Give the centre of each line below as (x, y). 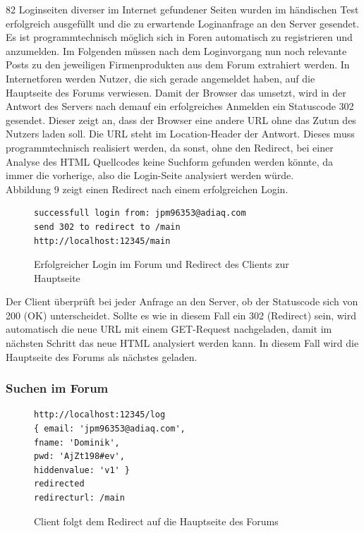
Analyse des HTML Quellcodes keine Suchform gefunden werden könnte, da (170, 161)
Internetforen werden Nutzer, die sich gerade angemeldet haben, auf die (160, 78)
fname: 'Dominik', (77, 442)
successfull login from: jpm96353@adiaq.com (140, 213)
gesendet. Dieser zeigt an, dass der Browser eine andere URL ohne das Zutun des (181, 120)
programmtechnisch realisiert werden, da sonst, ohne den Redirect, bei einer (170, 147)
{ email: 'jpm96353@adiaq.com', (110, 429)
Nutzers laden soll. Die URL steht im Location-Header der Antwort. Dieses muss (180, 134)
